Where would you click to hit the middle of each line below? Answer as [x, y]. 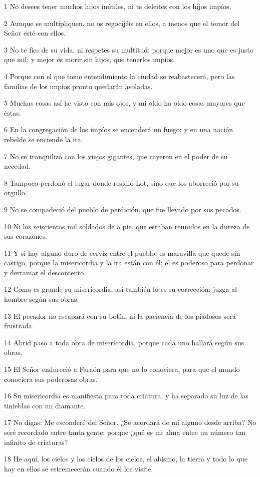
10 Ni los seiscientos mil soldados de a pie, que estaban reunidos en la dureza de [127, 226]
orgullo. [16, 192]
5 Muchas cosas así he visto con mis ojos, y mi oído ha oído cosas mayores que [124, 103]
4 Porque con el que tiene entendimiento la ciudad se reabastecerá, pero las [119, 76]
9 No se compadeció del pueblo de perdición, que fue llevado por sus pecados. [123, 209]
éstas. [13, 112]
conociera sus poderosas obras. [51, 379]
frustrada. [19, 326]
